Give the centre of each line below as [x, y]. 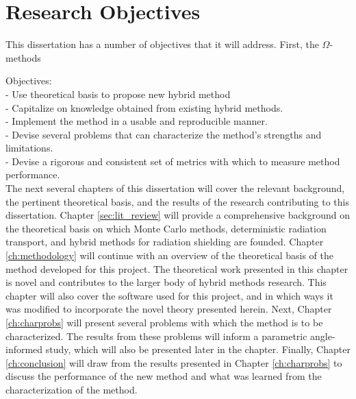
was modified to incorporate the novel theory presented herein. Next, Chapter [169, 309]
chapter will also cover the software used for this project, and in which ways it [169, 295]
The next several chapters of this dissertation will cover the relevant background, [175, 188]
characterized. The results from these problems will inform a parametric [156, 336]
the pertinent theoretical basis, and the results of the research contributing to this [177, 201]
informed [24, 349]
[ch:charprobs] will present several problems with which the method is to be [164, 322]
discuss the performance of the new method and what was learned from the [164, 376]
